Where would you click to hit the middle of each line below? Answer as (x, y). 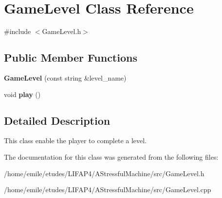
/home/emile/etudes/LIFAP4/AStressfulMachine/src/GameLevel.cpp (108, 190)
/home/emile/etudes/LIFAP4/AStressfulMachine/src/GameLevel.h (104, 173)
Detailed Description (57, 120)
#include (18, 31)
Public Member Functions (71, 58)
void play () (22, 94)
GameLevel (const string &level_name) (65, 77)
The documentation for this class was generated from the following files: (111, 157)
